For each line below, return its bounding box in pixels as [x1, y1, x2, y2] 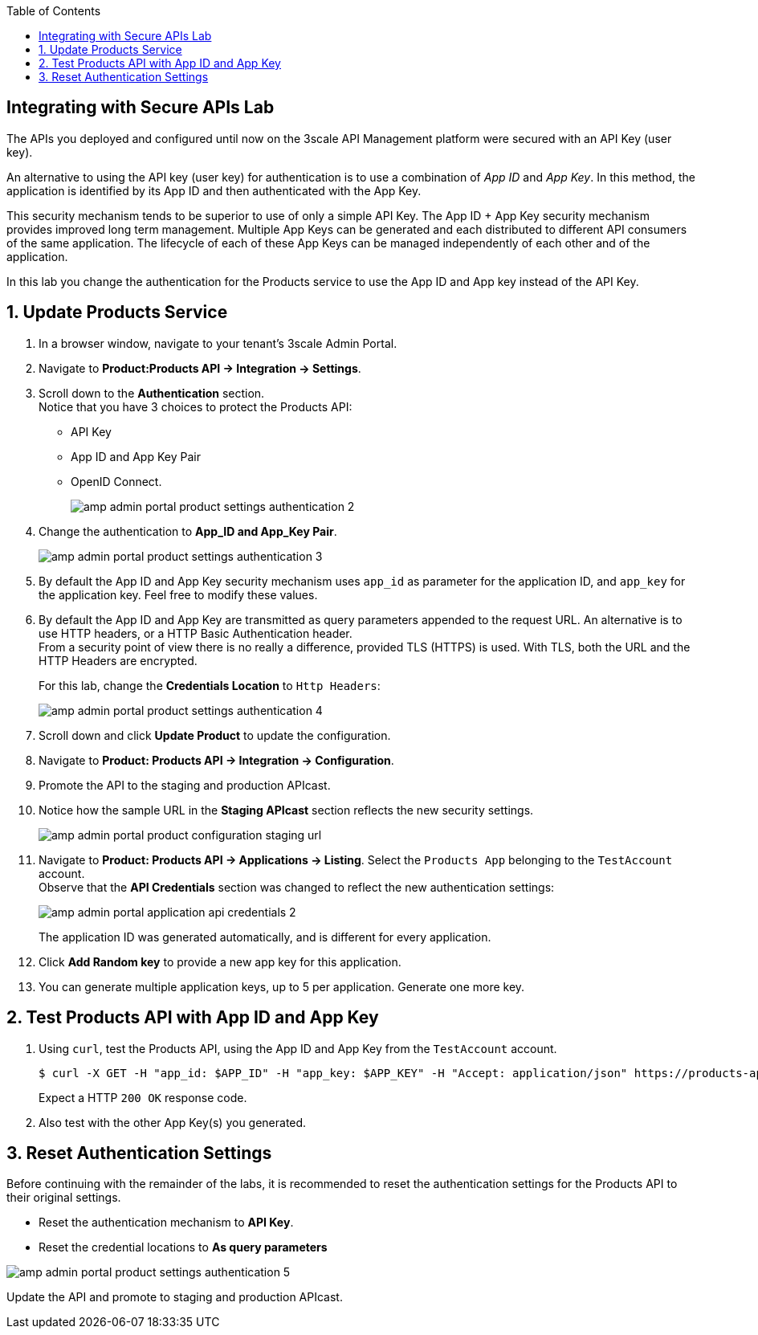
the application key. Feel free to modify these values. [39, 587, 318, 602]
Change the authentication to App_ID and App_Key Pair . [39, 524, 337, 538]
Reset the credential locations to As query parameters [39, 1240, 328, 1255]
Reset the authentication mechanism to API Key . [39, 1215, 294, 1230]
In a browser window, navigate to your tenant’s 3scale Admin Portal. [39, 336, 397, 350]
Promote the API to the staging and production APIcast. [39, 778, 331, 792]
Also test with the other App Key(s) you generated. [39, 1115, 307, 1129]
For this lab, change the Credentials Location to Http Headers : [39, 678, 381, 692]
